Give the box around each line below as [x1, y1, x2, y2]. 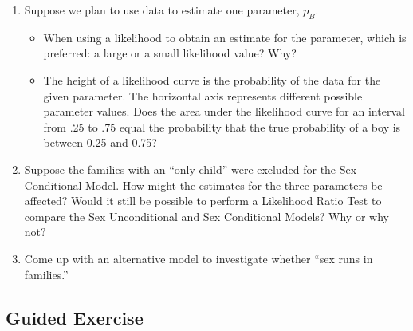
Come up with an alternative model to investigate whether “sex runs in [24, 250, 373, 266]
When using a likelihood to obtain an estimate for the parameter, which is [43, 29, 407, 45]
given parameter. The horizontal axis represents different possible [43, 87, 363, 104]
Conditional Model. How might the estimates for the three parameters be [24, 176, 383, 193]
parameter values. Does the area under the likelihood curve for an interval [43, 103, 405, 120]
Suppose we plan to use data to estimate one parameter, [24, 2, 300, 18]
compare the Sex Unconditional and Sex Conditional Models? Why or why [24, 207, 389, 224]
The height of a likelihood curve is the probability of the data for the [43, 71, 381, 88]
